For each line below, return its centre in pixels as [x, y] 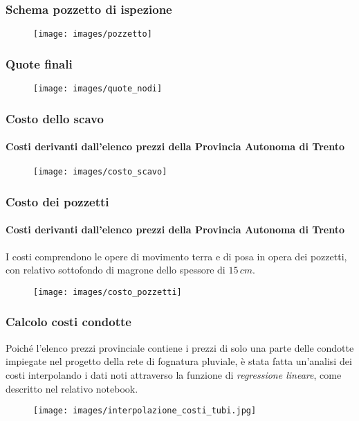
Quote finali [39, 63]
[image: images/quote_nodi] [98, 89]
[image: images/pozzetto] [93, 34]
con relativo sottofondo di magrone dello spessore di [116, 270]
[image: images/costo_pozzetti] [108, 292]
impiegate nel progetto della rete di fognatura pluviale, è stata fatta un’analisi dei [179, 361]
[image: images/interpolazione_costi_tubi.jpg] [145, 411]
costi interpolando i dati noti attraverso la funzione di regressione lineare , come [174, 374]
